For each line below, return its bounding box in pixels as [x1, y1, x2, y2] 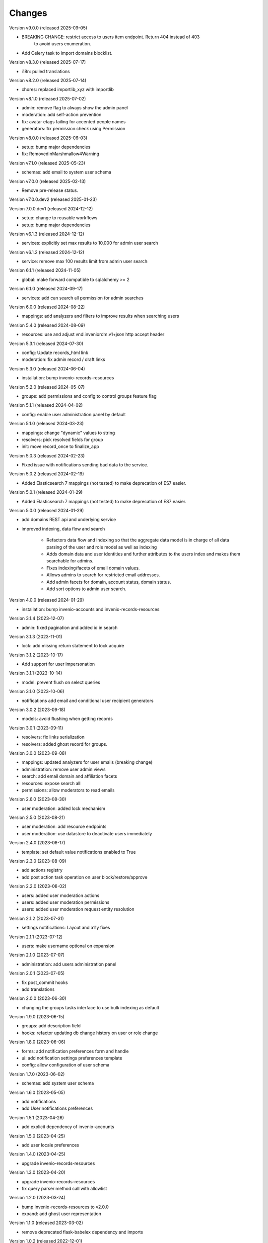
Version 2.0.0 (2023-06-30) [9, 995, 67, 1001]
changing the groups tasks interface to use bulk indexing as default [21, 1004, 160, 1010]
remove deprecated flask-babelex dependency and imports [21, 1229, 143, 1235]
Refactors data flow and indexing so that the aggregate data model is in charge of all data [46, 537, 229, 543]
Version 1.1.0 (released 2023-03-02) [9, 1220, 83, 1226]
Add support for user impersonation [21, 661, 95, 667]
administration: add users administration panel [21, 961, 117, 967]
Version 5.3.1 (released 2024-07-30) [9, 341, 84, 347]
